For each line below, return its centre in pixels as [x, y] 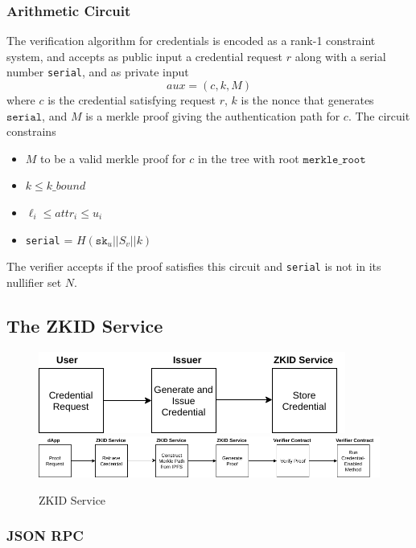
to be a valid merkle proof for [113, 158]
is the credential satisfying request [132, 100]
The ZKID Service [85, 325]
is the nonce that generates [307, 100]
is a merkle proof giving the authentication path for [213, 115]
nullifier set [34, 282]
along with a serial [340, 56]
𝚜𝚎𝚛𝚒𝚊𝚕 [25, 117]
